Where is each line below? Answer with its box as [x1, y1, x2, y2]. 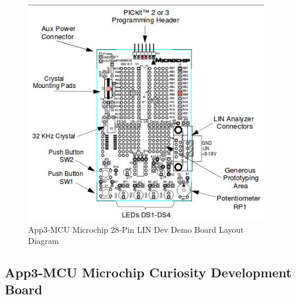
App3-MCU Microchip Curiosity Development [5, 263, 292, 281]
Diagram [28, 235, 59, 247]
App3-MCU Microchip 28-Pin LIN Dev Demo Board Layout [28, 223, 244, 235]
